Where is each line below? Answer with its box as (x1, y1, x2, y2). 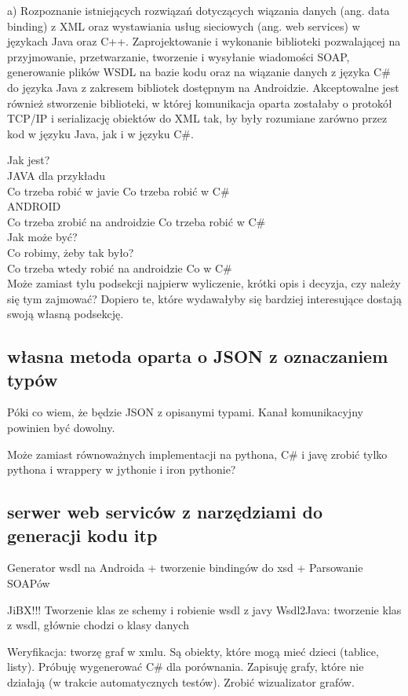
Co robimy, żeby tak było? (7, 244, 134, 260)
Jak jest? (7, 152, 50, 168)
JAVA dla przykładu (7, 167, 106, 183)
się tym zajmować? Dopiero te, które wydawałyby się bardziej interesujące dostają (7, 290, 403, 306)
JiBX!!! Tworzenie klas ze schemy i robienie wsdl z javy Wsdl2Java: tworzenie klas (7, 601, 402, 617)
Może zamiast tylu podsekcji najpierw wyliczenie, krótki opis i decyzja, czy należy (7, 275, 401, 291)
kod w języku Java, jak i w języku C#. (7, 125, 194, 141)
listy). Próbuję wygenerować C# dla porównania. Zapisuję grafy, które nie (7, 658, 364, 675)
